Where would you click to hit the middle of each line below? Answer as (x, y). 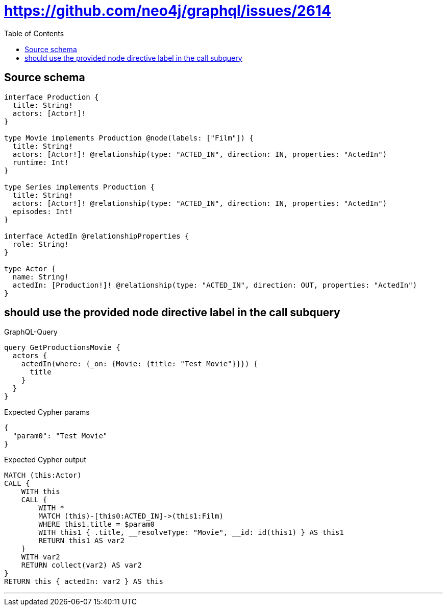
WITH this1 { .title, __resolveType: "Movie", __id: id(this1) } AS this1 (191, 533)
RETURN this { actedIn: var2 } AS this (84, 582)
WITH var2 (41, 557)
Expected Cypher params (47, 412)
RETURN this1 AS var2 (82, 541)
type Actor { (30, 268)
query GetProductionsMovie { (62, 348)
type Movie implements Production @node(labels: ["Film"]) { (129, 138)
